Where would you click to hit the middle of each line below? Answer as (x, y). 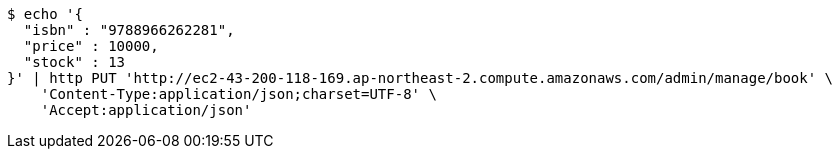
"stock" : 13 (74, 62)
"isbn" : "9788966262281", (129, 30)
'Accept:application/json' (146, 110)
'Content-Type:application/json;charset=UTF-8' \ (238, 94)
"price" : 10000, (91, 46)
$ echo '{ (45, 14)
